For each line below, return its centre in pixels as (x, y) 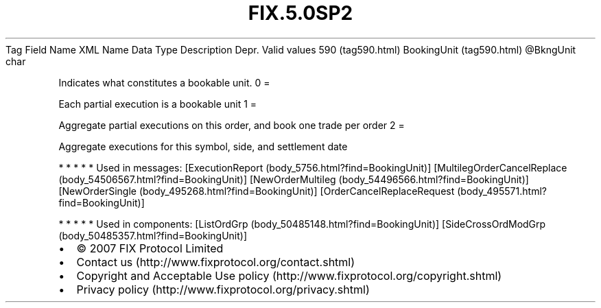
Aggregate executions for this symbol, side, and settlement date (203, 146)
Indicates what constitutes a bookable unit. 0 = (164, 82)
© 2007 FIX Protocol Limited (150, 248)
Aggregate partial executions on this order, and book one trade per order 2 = (232, 125)
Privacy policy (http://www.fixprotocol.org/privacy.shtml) (223, 289)
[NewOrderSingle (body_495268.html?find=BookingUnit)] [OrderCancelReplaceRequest (257, 191)
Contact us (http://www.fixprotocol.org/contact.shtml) (216, 262)
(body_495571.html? (502, 191)
